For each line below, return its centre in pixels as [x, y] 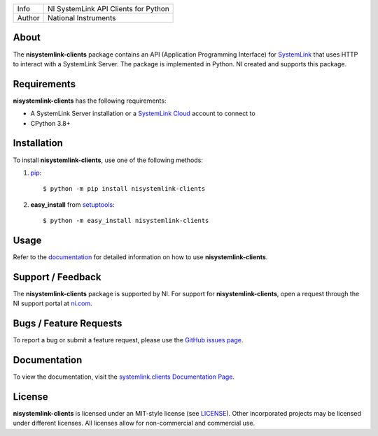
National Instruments [82, 18]
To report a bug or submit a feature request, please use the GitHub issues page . [128, 340]
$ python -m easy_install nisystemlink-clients [126, 221]
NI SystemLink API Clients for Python [108, 9]
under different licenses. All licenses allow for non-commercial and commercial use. [134, 423]
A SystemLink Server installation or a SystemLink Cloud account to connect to [143, 114]
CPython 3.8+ [50, 123]
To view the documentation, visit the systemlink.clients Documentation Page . [124, 377]
